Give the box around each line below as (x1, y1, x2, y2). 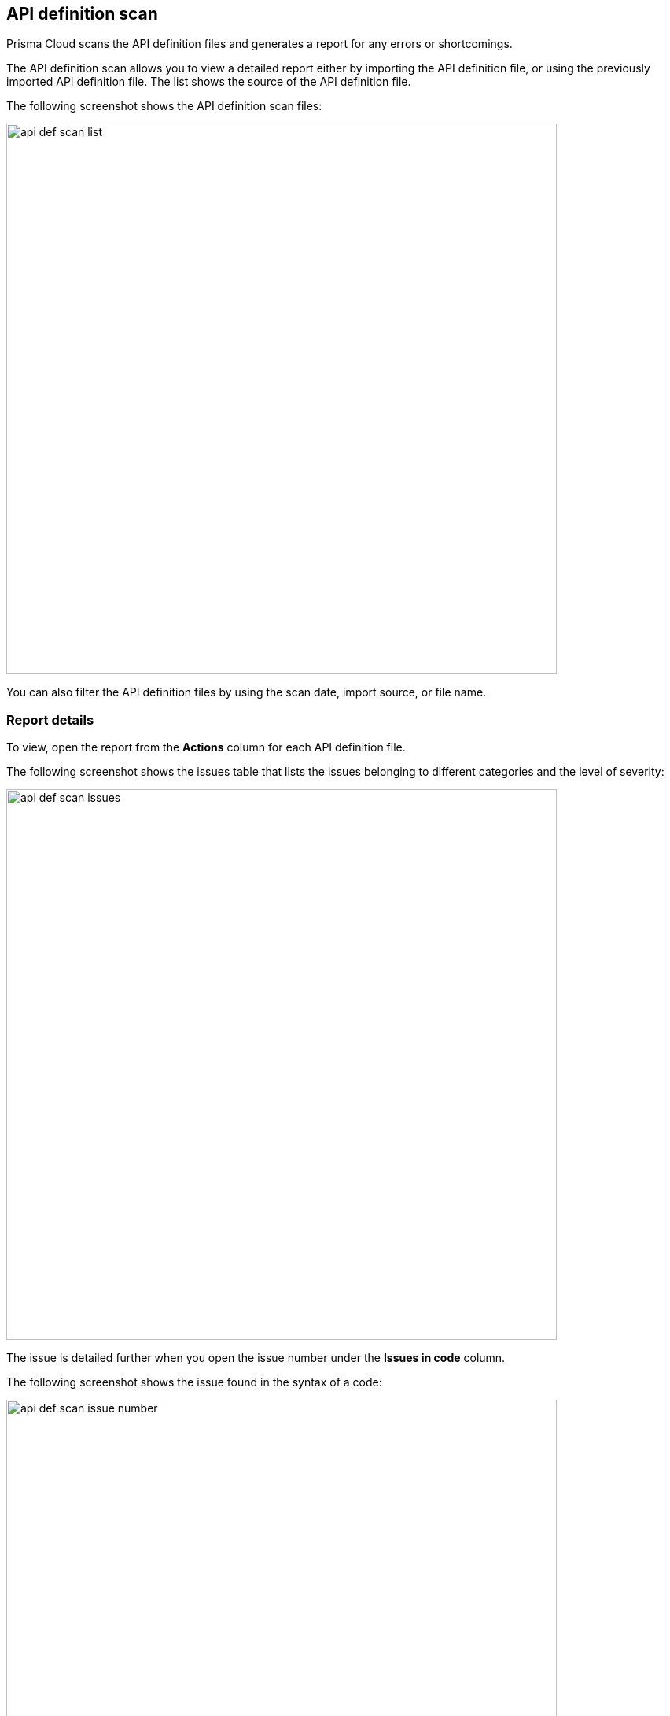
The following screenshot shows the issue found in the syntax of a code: (6, 1375, 382, 1389)
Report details (6, 711, 94, 728)
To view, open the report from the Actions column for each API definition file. (6, 740, 406, 755)
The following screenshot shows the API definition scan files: (6, 99, 322, 113)
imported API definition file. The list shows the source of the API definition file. (6, 75, 411, 89)
